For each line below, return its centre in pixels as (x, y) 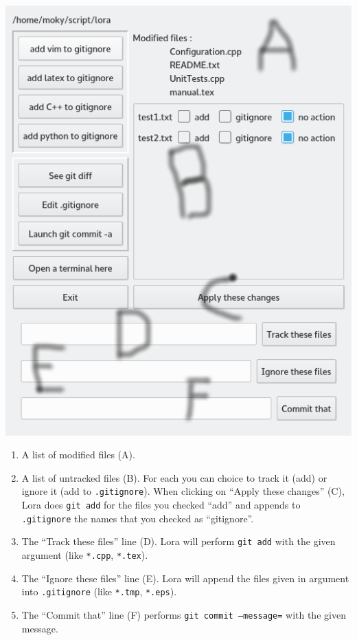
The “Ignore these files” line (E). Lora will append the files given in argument (185, 578)
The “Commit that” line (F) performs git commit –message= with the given (184, 614)
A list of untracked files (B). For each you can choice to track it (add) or (174, 477)
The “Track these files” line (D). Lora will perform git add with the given (178, 541)
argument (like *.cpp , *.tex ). (85, 555)
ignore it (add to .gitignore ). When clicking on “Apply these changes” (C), (183, 491)
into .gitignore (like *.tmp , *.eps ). (99, 591)
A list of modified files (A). (78, 455)
